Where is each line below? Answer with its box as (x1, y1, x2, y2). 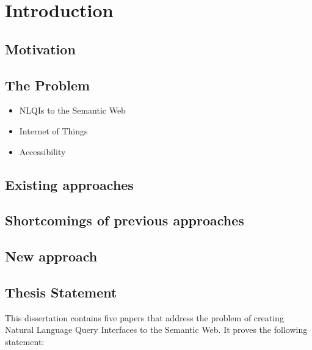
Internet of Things (19, 124, 88, 137)
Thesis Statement (5, 282, 117, 301)
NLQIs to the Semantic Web (19, 104, 126, 117)
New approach (5, 247, 98, 266)
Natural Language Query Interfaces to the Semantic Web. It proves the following (5, 323, 308, 336)
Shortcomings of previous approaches (5, 211, 244, 230)
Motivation (5, 39, 76, 58)
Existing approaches (5, 175, 134, 194)
